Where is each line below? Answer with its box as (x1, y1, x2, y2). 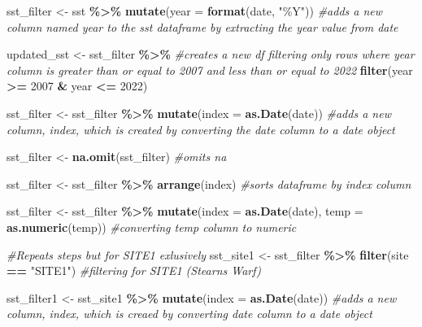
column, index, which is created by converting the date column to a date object (7, 120, 395, 137)
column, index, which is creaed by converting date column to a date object (7, 305, 372, 322)
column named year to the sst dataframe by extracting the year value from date (7, 18, 398, 35)
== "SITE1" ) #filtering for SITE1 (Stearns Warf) (7, 262, 261, 279)
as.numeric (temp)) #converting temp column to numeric (7, 218, 297, 235)
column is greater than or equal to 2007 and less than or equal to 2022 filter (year (7, 61, 413, 78)
